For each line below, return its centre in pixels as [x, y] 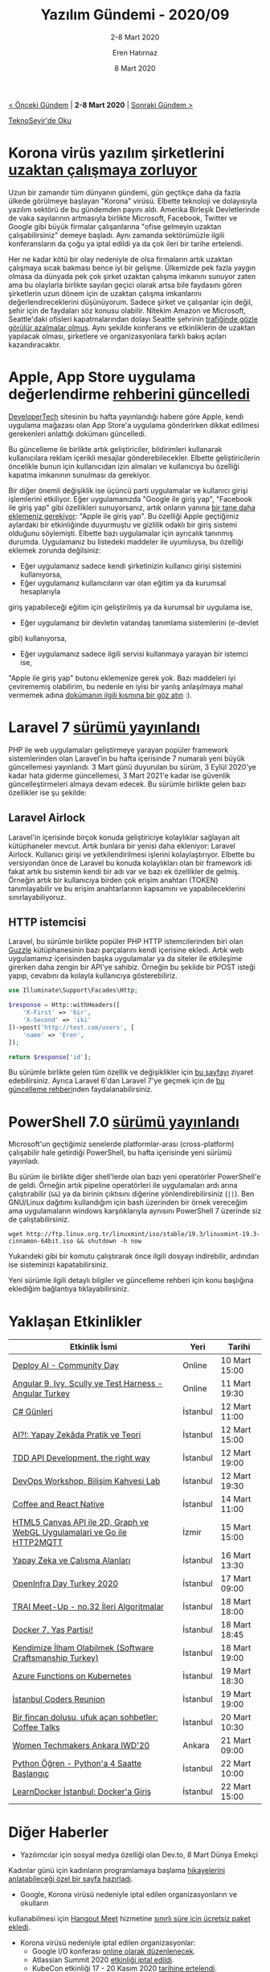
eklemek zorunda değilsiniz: [55, 550]
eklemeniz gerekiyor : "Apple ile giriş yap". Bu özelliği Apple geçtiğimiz [124, 516]
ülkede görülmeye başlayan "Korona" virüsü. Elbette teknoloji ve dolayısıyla [133, 201]
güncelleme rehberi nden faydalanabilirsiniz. [81, 1089]
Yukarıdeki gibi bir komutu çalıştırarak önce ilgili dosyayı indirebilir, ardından [134, 1256]
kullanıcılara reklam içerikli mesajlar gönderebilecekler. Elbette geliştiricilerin [134, 458]
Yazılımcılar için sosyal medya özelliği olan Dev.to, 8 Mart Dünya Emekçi [139, 1855]
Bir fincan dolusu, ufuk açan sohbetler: [85, 1717]
